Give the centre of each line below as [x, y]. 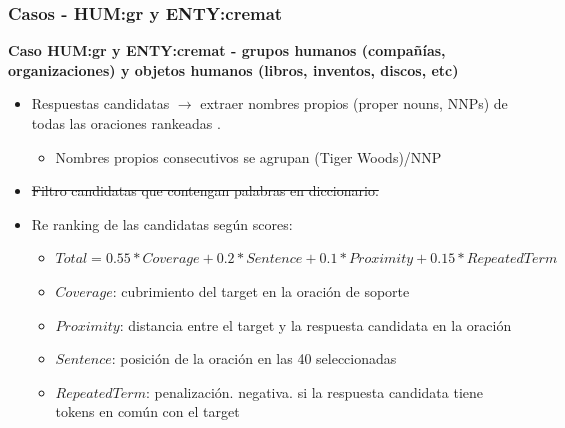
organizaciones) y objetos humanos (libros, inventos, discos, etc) [233, 69]
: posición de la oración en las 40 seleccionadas [254, 358]
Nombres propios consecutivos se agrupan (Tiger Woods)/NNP [248, 156]
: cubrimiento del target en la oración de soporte [261, 290]
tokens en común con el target [147, 411]
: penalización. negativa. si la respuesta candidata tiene [314, 391]
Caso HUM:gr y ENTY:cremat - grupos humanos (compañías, [227, 50]
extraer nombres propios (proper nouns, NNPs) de [354, 103]
